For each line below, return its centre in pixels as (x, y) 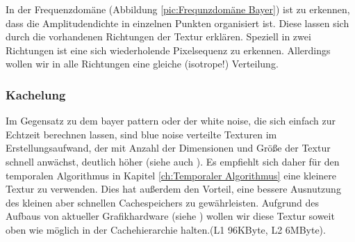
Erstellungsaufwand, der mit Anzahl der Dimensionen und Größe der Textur (168, 148)
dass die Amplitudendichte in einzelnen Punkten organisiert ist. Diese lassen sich (177, 23)
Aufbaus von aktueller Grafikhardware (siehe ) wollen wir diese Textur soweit (170, 216)
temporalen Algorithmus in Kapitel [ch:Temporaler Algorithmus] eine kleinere (171, 175)
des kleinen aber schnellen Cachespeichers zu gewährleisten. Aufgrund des (162, 202)
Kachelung (36, 94)
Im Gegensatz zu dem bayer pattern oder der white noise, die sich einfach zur (171, 121)
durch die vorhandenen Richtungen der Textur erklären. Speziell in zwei (158, 37)
